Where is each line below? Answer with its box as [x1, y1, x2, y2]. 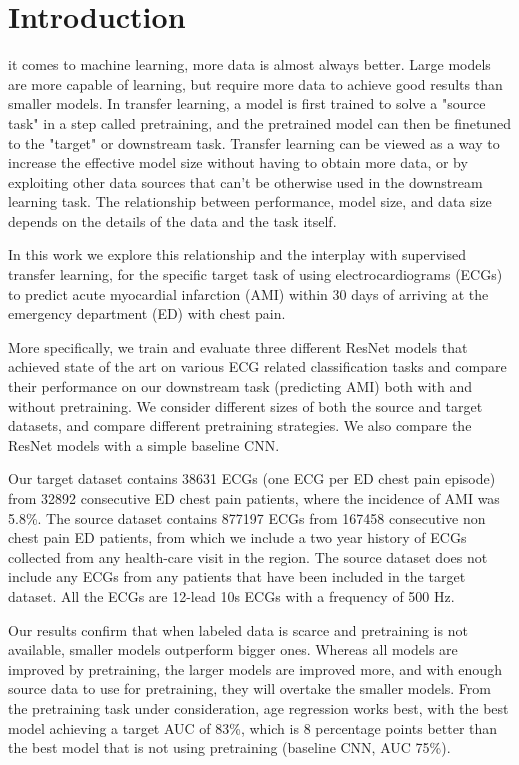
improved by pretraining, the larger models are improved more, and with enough [8, 658, 502, 679]
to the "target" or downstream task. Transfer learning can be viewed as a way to [8, 132, 500, 153]
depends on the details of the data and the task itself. [8, 210, 337, 231]
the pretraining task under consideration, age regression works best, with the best [8, 697, 509, 718]
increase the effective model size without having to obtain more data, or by [8, 152, 468, 173]
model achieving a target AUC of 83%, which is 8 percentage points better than [8, 717, 498, 738]
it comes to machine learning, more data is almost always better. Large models [8, 54, 491, 75]
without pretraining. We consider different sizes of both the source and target [8, 395, 483, 416]
